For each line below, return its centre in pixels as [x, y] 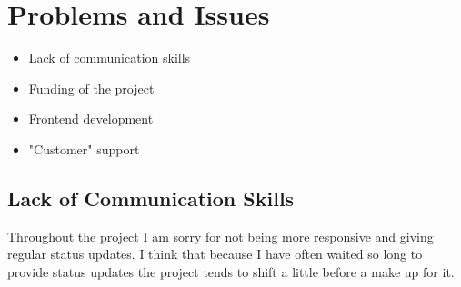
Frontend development [91, 119]
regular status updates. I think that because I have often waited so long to [215, 254]
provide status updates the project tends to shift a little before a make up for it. [231, 271]
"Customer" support [84, 148]
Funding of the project [91, 88]
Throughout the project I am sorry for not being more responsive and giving [220, 236]
